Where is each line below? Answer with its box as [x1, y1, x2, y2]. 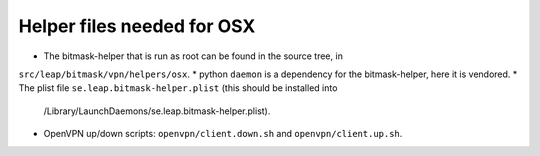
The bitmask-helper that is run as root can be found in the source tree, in [43, 50, 344, 62]
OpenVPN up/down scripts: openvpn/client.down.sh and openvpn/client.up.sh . [43, 128, 403, 140]
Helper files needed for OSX [18, 15, 256, 37]
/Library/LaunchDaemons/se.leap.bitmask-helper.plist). [43, 105, 271, 117]
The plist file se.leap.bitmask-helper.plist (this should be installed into [18, 82, 338, 94]
